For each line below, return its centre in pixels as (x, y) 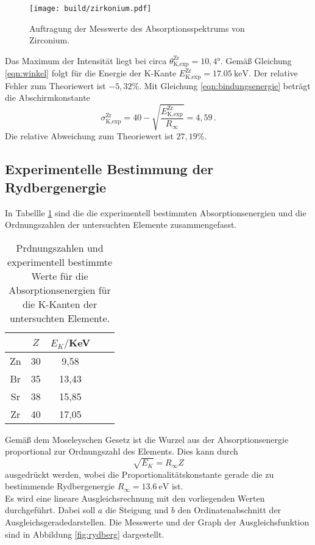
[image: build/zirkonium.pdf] (90, 9)
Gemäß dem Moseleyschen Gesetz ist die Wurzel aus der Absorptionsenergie (147, 439)
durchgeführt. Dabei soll (50, 510)
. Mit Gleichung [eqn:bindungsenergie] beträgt (225, 85)
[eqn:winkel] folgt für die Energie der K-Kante (91, 73)
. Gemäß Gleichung (256, 60)
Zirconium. (50, 40)
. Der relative (273, 73)
